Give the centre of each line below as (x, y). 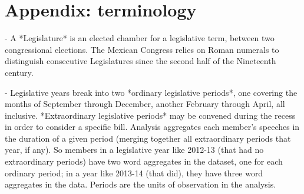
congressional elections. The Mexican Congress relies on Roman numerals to (142, 49)
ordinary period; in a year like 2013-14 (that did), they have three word (134, 173)
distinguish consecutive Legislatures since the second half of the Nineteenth (141, 61)
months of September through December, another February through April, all (145, 104)
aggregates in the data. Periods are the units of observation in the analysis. (141, 184)
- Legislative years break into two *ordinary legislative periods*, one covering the (151, 92)
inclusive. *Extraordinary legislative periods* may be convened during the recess (150, 115)
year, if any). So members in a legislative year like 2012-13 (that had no (134, 150)
